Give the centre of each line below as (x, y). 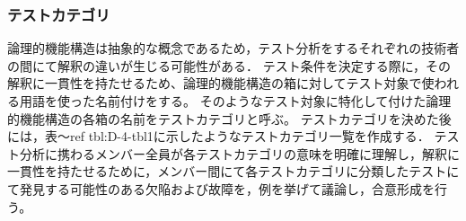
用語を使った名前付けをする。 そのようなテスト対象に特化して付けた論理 (235, 101)
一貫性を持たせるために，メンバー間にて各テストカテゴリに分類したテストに (233, 171)
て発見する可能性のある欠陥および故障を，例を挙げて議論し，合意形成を (221, 188)
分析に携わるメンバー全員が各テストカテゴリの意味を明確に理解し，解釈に (239, 153)
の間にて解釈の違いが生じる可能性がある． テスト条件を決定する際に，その (229, 65)
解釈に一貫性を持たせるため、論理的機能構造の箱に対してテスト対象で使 (221, 83)
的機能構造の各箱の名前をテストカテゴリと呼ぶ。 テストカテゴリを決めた (223, 118)
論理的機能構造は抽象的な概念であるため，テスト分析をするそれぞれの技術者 (233, 48)
